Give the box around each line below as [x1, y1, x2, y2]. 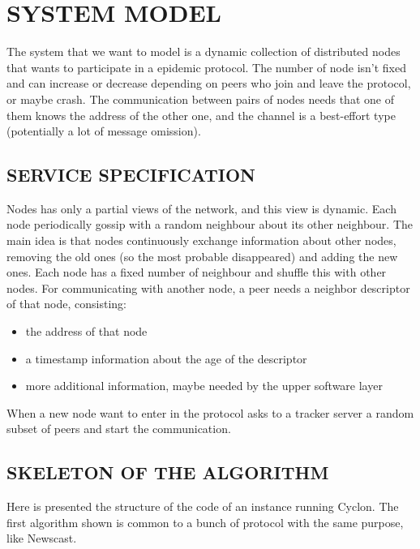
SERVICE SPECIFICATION [6, 162, 255, 187]
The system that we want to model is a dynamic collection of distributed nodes [6, 43, 401, 60]
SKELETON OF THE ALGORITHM [6, 460, 329, 485]
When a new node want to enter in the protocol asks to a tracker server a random [6, 404, 414, 421]
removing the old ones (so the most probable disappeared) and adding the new [6, 247, 398, 264]
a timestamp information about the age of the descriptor [25, 350, 307, 367]
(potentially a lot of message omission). [6, 122, 201, 139]
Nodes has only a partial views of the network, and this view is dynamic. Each [6, 199, 396, 217]
